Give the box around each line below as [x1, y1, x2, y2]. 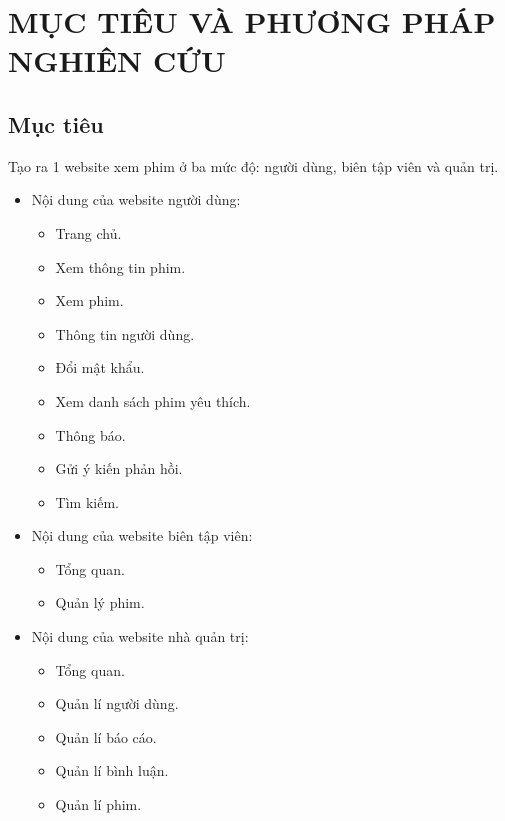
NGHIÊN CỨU [8, 40, 226, 81]
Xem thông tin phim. [55, 256, 186, 277]
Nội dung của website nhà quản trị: [31, 626, 249, 647]
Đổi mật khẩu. [55, 357, 145, 378]
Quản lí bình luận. [55, 760, 169, 781]
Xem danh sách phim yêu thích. [55, 390, 251, 411]
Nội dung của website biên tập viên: [31, 525, 253, 546]
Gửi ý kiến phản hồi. [55, 458, 183, 479]
